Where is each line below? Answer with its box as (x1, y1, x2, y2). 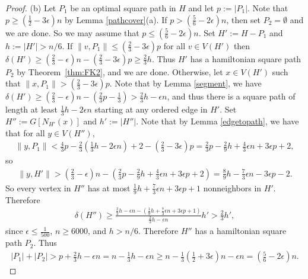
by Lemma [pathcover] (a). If (64, 13, 167, 25)
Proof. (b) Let (5, 2, 56, 14)
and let (188, 2, 214, 14)
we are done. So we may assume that (5, 26, 139, 39)
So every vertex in (5, 181, 71, 194)
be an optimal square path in (70, 2, 176, 14)
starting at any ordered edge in (94, 103, 208, 116)
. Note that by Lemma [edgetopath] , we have (136, 115, 299, 127)
